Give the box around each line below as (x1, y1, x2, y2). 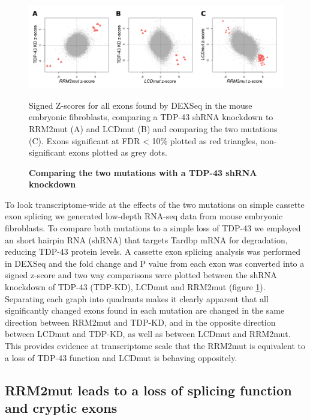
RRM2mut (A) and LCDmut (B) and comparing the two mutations (29, 122, 278, 135)
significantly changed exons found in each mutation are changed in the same (5, 304, 285, 317)
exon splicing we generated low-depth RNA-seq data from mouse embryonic (5, 210, 283, 222)
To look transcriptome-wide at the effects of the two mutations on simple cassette (5, 198, 305, 210)
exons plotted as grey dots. (68, 146, 167, 159)
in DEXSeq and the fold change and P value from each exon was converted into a (5, 257, 305, 269)
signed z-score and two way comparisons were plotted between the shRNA (5, 269, 277, 281)
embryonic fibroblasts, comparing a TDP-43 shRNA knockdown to (29, 111, 273, 123)
